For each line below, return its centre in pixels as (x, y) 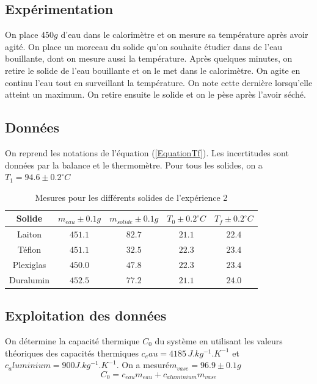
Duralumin (29, 279)
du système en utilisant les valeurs (219, 341)
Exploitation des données (86, 315)
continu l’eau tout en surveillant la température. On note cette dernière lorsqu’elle (159, 82)
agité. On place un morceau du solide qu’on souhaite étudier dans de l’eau (144, 46)
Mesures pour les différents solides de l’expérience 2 (131, 197)
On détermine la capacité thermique (72, 341)
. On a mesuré (143, 365)
